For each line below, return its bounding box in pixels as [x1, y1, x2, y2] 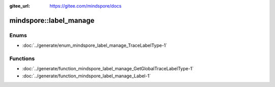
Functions [9, 55, 35, 62]
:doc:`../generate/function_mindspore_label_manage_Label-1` [22, 73, 151, 79]
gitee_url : [9, 3, 31, 9]
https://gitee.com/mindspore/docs [49, 3, 122, 9]
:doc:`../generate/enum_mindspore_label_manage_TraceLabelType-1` [22, 42, 168, 48]
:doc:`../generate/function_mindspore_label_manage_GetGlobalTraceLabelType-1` [22, 66, 194, 72]
